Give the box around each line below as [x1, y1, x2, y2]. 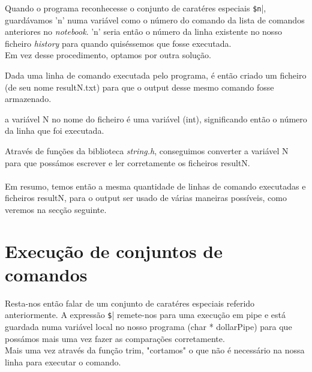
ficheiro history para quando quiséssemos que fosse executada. [5, 37, 232, 49]
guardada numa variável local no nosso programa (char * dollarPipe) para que [5, 320, 292, 333]
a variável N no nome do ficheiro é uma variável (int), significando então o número [5, 112, 307, 125]
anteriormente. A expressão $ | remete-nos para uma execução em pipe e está [5, 308, 286, 321]
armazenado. [5, 92, 52, 105]
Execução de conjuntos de [5, 238, 223, 263]
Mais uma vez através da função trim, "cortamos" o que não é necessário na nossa [5, 344, 305, 356]
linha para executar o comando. [5, 355, 121, 368]
